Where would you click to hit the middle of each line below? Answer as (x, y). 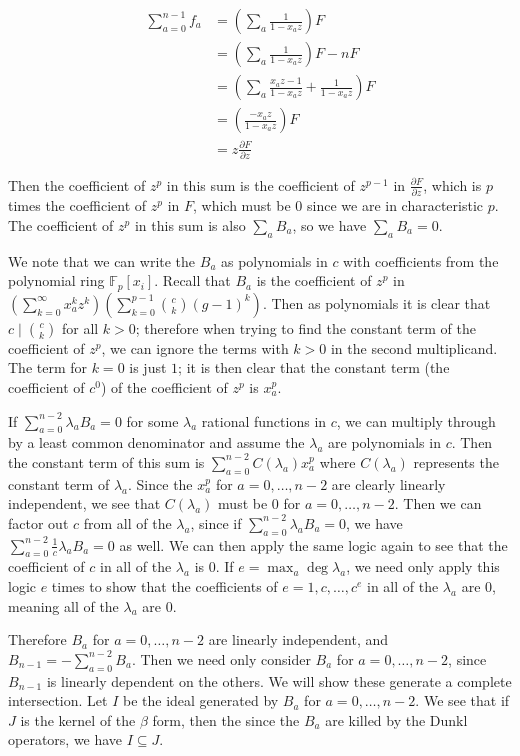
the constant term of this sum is (106, 461)
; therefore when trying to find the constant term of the (305, 327)
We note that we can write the (102, 260)
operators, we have (65, 739)
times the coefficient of (77, 205)
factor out (38, 522)
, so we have (329, 224)
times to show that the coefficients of (164, 586)
